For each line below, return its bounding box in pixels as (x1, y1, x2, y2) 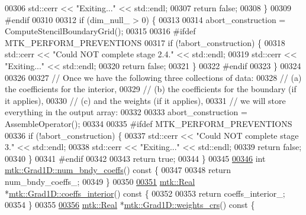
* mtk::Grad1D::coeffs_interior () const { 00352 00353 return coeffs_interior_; (5, 187, 285, 199)
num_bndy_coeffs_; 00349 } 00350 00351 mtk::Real (5, 175, 195, 187)
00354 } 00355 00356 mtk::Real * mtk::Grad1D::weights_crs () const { (5, 198, 255, 211)
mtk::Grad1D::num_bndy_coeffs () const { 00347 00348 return (5, 164, 231, 176)
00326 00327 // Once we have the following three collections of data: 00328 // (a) (5, 71, 302, 83)
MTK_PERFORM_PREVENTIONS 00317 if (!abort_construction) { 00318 (5, 36, 285, 48)
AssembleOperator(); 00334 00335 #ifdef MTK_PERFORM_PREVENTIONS (5, 117, 292, 129)
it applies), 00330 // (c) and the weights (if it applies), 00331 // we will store (5, 94, 286, 106)
